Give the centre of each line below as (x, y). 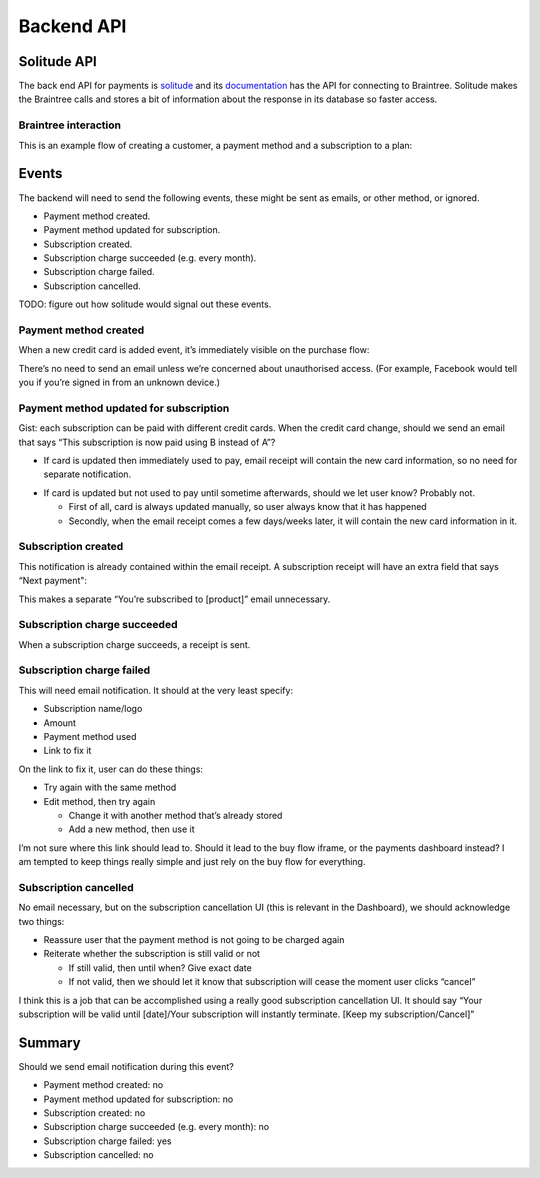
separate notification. (87, 474)
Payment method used (90, 737)
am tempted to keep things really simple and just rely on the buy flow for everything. (192, 862)
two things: (41, 921)
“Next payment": (53, 581)
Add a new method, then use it (131, 829)
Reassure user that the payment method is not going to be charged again (194, 940)
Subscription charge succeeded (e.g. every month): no (156, 1127)
